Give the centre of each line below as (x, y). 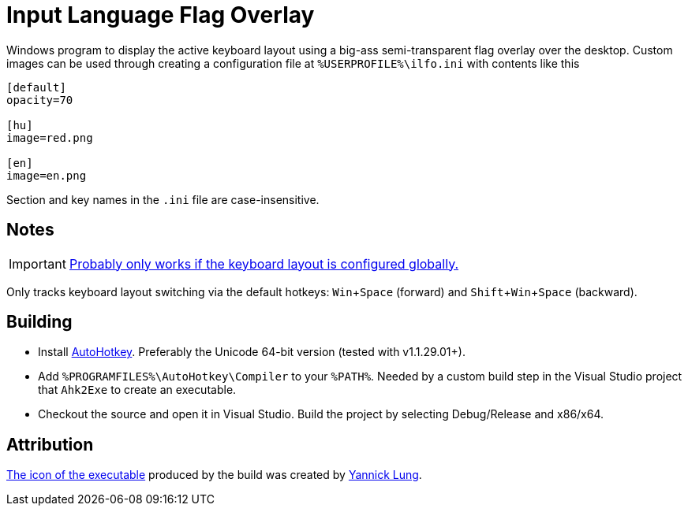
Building (39, 322)
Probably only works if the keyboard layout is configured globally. (264, 263)
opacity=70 (40, 100)
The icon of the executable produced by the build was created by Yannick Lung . (214, 475)
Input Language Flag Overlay (161, 15)
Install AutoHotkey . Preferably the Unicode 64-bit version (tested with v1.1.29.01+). (252, 352)
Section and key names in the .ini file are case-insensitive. (163, 199)
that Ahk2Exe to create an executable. (137, 390)
